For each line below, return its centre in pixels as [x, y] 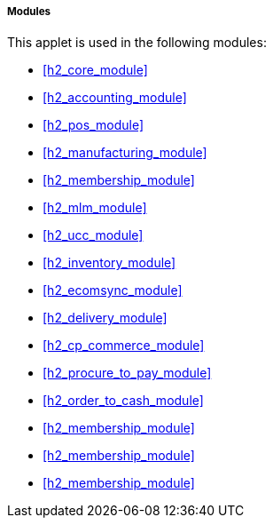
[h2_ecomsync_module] [113, 290]
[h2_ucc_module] [93, 235]
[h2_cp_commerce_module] [124, 346]
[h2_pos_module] [94, 125]
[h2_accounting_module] [115, 98]
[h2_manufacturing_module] [125, 153]
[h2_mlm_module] [95, 208]
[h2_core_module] [95, 70]
